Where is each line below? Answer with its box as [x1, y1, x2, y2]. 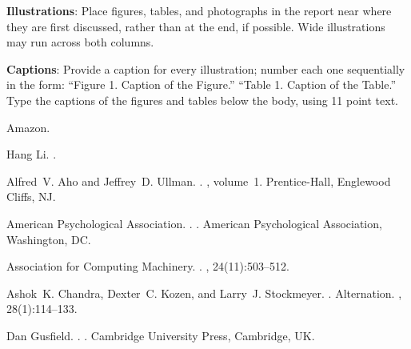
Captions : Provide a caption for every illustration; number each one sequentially [6, 60, 405, 77]
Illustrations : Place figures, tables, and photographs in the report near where [6, 2, 392, 18]
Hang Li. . [6, 146, 57, 162]
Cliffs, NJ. [6, 188, 56, 205]
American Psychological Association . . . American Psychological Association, [6, 215, 382, 231]
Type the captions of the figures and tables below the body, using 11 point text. [6, 91, 398, 108]
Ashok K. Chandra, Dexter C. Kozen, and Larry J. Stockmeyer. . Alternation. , [6, 284, 402, 301]
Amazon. [6, 118, 50, 135]
